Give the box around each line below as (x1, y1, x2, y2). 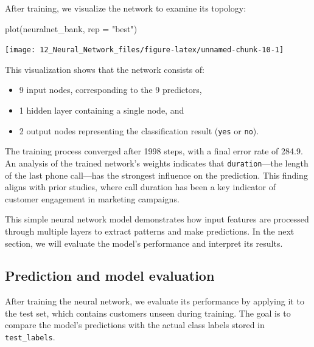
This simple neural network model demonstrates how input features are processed (5, 213, 309, 225)
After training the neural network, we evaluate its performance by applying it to (5, 295, 304, 307)
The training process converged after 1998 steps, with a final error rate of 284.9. (5, 145, 303, 157)
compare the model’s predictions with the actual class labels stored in (5, 318, 265, 331)
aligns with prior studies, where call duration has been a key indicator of (5, 180, 276, 193)
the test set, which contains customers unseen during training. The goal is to (5, 306, 291, 319)
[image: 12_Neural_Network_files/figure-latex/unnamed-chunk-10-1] (5, 46, 284, 55)
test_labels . (5, 331, 55, 343)
